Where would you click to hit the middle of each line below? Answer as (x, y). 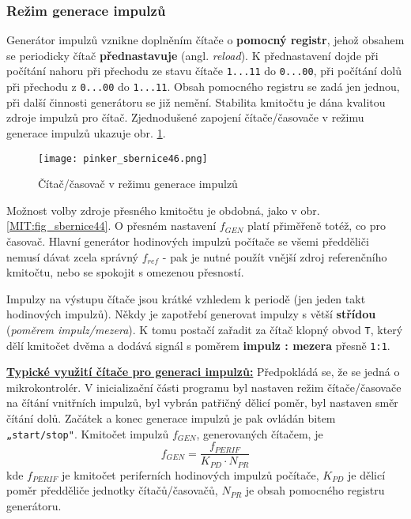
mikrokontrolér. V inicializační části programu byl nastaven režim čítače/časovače (204, 387)
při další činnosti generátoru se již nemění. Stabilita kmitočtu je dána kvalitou (196, 102)
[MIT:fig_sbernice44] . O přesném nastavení (111, 226)
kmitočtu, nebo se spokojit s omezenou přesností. (125, 272)
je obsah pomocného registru (315, 490)
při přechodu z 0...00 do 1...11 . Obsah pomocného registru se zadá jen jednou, (203, 86)
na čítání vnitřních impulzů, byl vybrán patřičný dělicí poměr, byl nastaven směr (202, 402)
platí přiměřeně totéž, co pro (317, 226)
